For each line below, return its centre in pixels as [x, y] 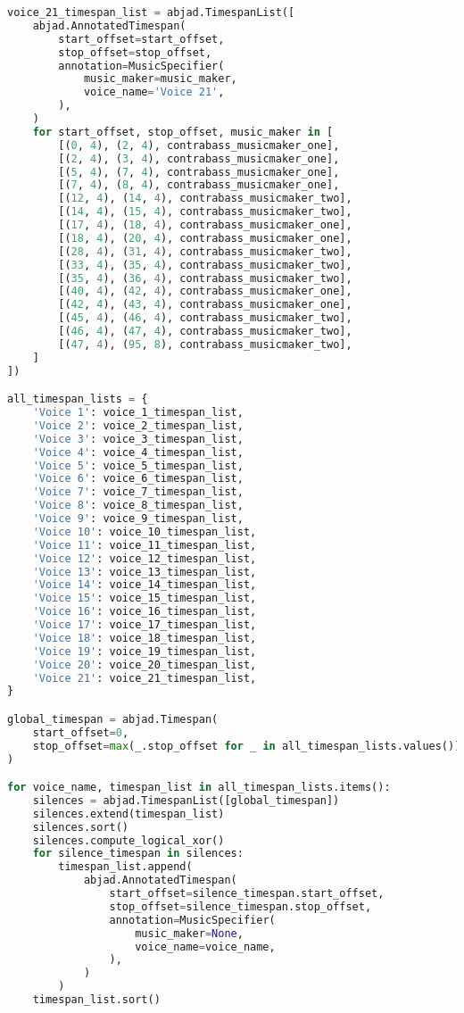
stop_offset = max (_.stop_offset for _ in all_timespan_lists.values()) [247, 746]
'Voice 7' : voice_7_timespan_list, [138, 492]
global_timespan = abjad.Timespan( [113, 719]
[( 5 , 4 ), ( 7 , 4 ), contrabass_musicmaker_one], [199, 172]
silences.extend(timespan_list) [128, 814]
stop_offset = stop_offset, [135, 52]
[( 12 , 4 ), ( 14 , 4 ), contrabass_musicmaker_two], [205, 199]
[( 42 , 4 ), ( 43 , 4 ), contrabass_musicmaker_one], [205, 305]
